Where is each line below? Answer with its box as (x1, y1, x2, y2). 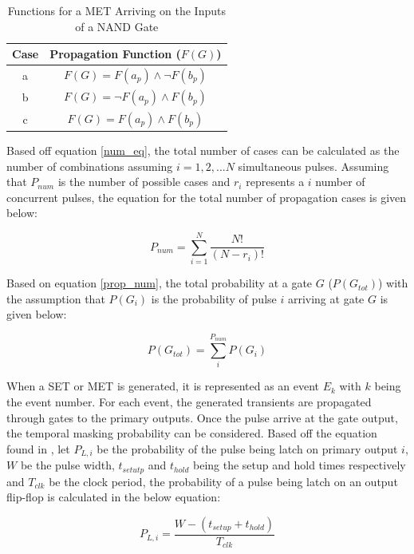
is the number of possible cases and (57, 173, 231, 190)
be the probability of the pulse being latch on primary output (97, 440, 398, 457)
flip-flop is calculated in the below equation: (6, 489, 221, 505)
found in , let (6, 440, 70, 457)
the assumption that (6, 290, 105, 307)
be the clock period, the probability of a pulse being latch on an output (49, 473, 398, 489)
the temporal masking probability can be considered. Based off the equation (6, 425, 377, 441)
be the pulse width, (20, 457, 115, 473)
